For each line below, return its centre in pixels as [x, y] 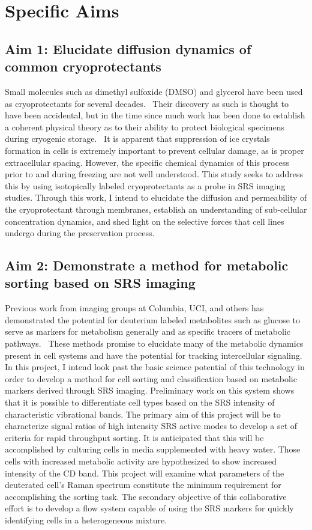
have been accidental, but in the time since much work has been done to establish [155, 115]
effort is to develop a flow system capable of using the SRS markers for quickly [149, 508]
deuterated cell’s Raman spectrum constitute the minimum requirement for [143, 485]
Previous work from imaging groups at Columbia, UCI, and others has [134, 308]
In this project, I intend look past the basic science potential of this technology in [155, 367]
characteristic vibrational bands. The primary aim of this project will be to [143, 414]
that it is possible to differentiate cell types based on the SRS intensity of [140, 402]
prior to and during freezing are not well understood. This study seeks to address [154, 174]
